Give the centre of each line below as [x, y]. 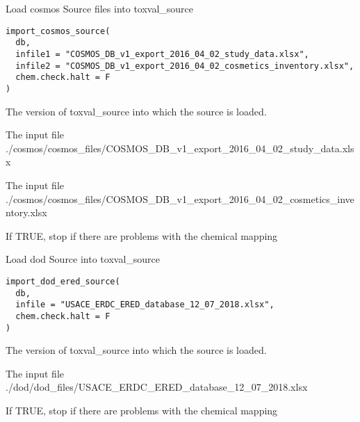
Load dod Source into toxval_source [83, 259]
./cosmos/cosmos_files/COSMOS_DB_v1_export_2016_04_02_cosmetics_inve [180, 198]
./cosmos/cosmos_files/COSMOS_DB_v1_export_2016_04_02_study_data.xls [180, 148]
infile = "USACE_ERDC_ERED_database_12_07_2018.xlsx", [145, 305]
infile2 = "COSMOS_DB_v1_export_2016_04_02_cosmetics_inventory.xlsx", [185, 66]
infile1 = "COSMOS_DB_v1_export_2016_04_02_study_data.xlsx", [162, 54]
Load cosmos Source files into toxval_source [100, 8]
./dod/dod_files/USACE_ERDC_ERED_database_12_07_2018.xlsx [157, 387]
